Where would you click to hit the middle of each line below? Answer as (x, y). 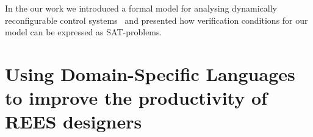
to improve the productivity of (136, 98)
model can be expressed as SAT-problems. (84, 32)
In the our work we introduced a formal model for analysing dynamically (141, 8)
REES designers (74, 121)
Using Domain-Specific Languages (150, 73)
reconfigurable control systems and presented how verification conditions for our (156, 20)
